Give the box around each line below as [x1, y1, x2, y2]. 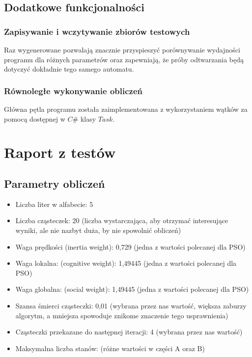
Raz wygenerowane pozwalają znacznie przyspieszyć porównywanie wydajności [4, 45, 240, 54]
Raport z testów [4, 142, 116, 162]
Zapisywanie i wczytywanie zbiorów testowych [4, 25, 190, 37]
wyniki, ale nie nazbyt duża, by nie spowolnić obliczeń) [15, 225, 181, 235]
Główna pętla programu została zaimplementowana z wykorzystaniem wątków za [4, 104, 248, 114]
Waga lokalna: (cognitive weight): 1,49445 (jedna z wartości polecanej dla [15, 258, 237, 268]
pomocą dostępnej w [4, 113, 65, 124]
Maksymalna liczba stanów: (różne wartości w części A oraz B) [15, 343, 205, 353]
